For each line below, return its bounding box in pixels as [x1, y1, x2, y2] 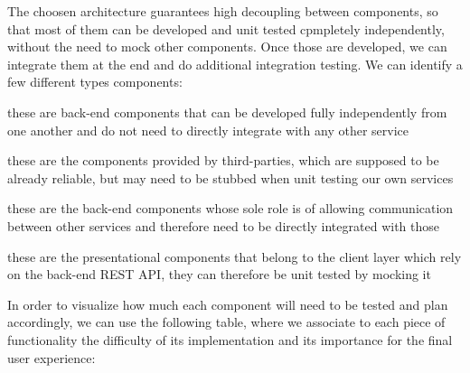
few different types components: [7, 72, 183, 91]
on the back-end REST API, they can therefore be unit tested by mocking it [7, 265, 431, 284]
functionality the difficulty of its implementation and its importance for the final [7, 330, 453, 349]
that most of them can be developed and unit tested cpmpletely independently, [7, 19, 445, 38]
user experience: [7, 348, 96, 367]
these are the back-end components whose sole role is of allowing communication [7, 199, 454, 218]
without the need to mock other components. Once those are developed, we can [7, 37, 447, 56]
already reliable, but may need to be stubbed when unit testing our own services [7, 168, 454, 187]
